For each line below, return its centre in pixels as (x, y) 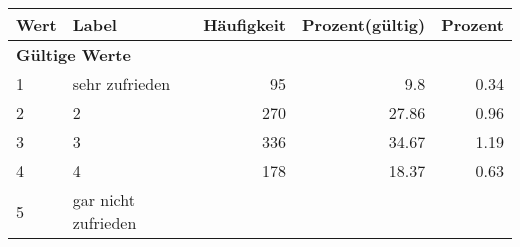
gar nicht (103, 199)
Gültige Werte (73, 54)
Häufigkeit (245, 24)
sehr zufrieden (121, 83)
